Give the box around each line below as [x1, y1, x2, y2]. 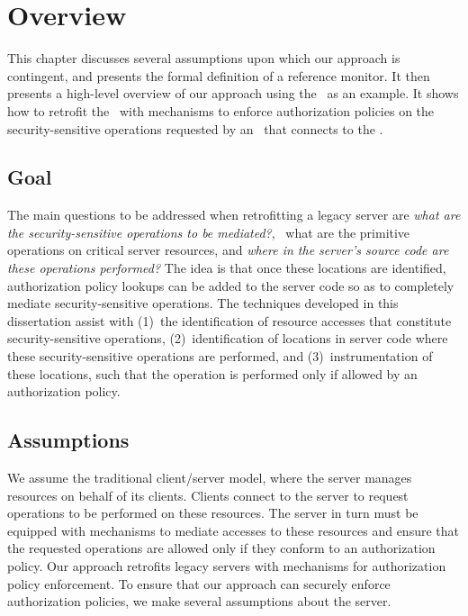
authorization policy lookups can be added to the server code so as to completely [7, 276, 454, 294]
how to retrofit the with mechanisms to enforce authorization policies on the [7, 101, 435, 120]
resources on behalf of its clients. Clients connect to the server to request [7, 485, 409, 504]
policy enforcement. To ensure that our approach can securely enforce [7, 574, 391, 593]
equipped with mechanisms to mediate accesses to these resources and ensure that [7, 521, 459, 539]
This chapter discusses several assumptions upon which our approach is [7, 49, 400, 68]
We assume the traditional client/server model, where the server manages [7, 468, 412, 487]
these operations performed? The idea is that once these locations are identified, [7, 258, 446, 277]
